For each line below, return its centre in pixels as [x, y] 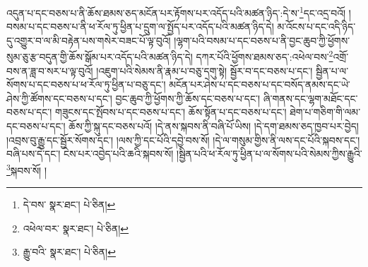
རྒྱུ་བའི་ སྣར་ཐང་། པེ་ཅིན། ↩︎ [69, 252]
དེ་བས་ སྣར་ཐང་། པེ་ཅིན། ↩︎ [69, 204]
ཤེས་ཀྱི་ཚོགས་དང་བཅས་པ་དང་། [59, 98]
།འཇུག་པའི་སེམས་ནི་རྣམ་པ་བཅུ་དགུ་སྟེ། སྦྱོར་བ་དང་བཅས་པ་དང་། [204, 70]
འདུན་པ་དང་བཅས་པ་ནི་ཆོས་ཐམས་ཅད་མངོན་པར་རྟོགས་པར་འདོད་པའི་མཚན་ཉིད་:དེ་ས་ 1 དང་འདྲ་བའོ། [176, 12]
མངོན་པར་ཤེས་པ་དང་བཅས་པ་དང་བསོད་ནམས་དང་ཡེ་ [260, 84]
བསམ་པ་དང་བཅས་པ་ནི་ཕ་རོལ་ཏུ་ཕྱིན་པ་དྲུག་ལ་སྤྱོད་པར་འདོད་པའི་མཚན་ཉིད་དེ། [140, 26]
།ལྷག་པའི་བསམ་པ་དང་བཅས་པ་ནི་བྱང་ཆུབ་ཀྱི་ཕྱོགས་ [262, 40]
